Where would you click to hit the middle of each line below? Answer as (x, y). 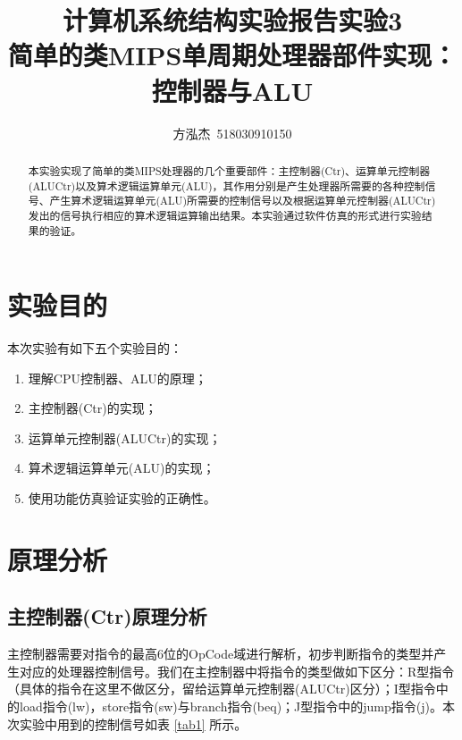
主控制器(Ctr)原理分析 (107, 616)
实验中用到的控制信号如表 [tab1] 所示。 (133, 723)
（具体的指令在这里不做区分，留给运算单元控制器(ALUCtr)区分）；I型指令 (222, 689)
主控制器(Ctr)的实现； (92, 408)
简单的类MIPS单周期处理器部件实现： (232, 55)
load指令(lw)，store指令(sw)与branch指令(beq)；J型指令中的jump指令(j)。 (231, 706)
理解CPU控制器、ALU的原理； (118, 378)
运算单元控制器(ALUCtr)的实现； (125, 437)
